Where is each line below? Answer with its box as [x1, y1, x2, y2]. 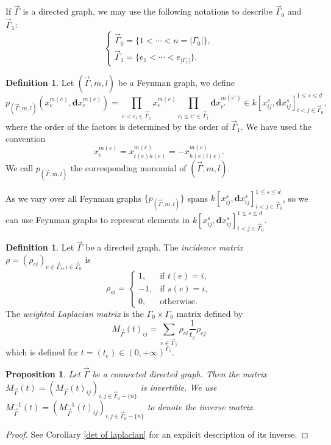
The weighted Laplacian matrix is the [5, 307, 144, 319]
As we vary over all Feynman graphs [5, 191, 141, 204]
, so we [282, 191, 308, 204]
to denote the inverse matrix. [147, 400, 255, 413]
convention [5, 132, 46, 144]
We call [5, 161, 34, 174]
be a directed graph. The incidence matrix [85, 241, 243, 254]
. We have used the [240, 120, 312, 133]
